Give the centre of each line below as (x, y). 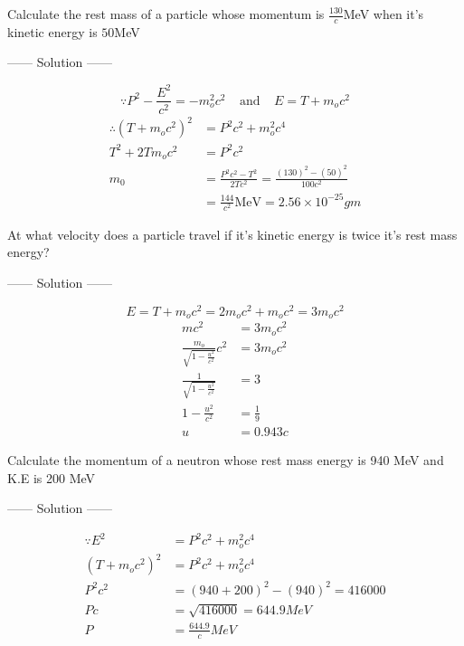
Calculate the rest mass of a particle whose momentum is (166, 14)
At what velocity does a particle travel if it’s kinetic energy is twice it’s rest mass (232, 234)
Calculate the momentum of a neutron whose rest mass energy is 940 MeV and (226, 460)
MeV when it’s (384, 14)
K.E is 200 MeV (52, 477)
